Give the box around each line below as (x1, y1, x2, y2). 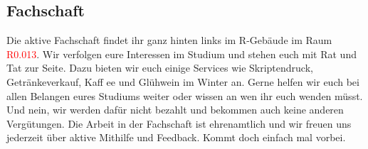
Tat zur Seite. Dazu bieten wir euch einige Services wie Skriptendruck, (6, 60, 313, 75)
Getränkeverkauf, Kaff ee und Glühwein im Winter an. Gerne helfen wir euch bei (6, 74, 359, 89)
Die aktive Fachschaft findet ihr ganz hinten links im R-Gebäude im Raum (6, 33, 332, 48)
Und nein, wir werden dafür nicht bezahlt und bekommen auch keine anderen (6, 102, 344, 117)
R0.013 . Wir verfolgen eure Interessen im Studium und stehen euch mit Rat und (6, 46, 357, 61)
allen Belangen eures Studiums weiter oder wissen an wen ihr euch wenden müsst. (6, 88, 363, 103)
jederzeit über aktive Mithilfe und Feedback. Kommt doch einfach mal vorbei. (6, 130, 346, 145)
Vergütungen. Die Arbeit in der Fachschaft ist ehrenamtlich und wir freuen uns (6, 116, 352, 131)
